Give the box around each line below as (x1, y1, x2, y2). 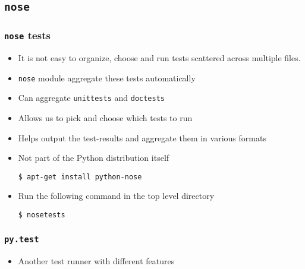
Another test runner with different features (18, 254, 175, 267)
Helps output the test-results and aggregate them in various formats (18, 131, 266, 144)
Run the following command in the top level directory (18, 189, 215, 202)
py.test (4, 234, 39, 244)
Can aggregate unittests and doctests (18, 91, 165, 104)
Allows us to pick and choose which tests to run (18, 112, 193, 124)
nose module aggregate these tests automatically (18, 71, 196, 84)
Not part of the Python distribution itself (18, 151, 169, 164)
